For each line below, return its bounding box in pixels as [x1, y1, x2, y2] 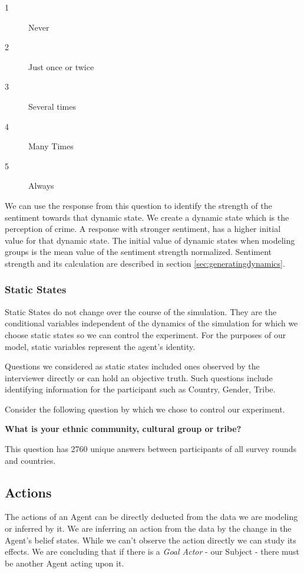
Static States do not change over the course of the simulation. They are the [5, 305, 277, 317]
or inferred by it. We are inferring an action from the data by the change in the [5, 522, 292, 535]
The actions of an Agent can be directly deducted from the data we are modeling [5, 510, 298, 523]
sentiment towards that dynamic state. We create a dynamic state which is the [5, 211, 289, 223]
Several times [28, 100, 76, 112]
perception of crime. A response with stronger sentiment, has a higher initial [5, 222, 281, 235]
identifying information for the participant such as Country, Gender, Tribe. [5, 383, 276, 395]
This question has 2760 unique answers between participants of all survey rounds [5, 443, 297, 455]
